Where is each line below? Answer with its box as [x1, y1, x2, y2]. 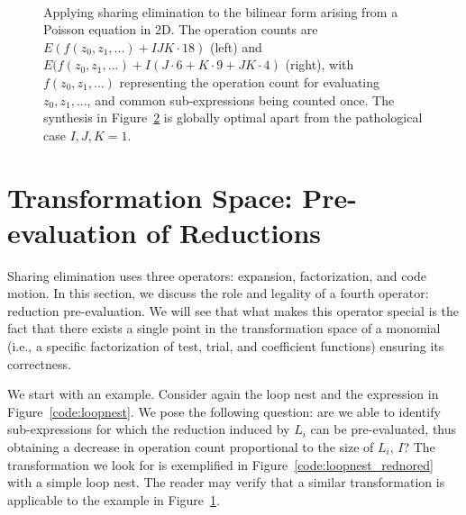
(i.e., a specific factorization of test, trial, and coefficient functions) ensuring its [7, 337, 444, 356]
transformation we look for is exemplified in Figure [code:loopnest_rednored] [7, 455, 434, 474]
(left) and [209, 37, 262, 56]
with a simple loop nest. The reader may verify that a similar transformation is [7, 473, 445, 492]
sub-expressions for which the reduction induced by [7, 420, 290, 438]
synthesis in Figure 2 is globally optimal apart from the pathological [43, 108, 423, 127]
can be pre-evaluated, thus [310, 420, 457, 438]
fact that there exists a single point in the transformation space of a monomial [7, 319, 441, 338]
